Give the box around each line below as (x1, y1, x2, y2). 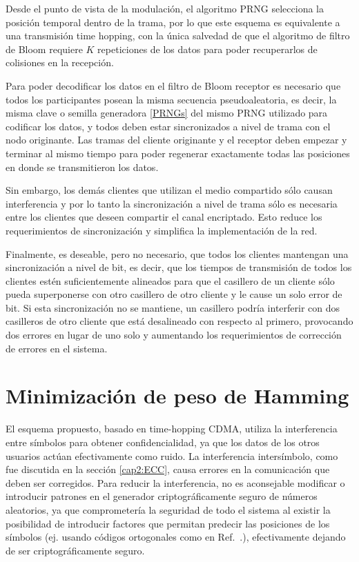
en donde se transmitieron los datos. (6, 159, 159, 174)
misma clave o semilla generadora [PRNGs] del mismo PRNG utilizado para (6, 106, 328, 120)
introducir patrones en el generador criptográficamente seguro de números (6, 489, 318, 503)
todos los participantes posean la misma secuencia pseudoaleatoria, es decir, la (6, 92, 337, 106)
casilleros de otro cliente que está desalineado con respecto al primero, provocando (6, 314, 353, 328)
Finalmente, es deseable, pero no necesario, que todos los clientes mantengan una (6, 246, 349, 261)
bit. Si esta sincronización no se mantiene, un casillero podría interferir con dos (6, 300, 340, 314)
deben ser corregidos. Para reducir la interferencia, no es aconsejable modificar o (6, 475, 345, 490)
